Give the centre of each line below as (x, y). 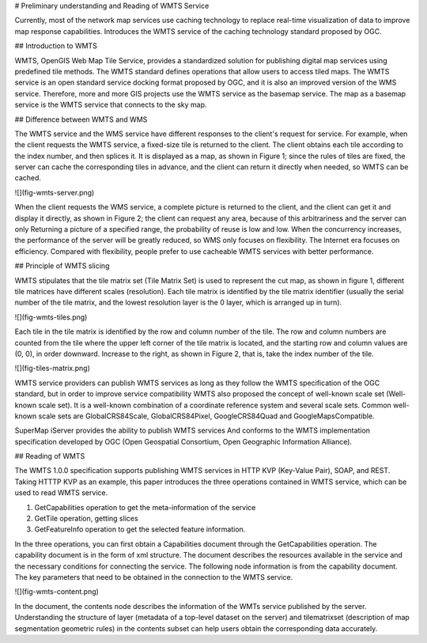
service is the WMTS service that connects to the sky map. (111, 105)
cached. (28, 178)
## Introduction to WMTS (56, 46)
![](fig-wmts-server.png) (55, 192)
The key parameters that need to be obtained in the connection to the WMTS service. (154, 577)
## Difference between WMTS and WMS (81, 119)
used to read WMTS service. (61, 493)
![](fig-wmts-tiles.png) (51, 317)
